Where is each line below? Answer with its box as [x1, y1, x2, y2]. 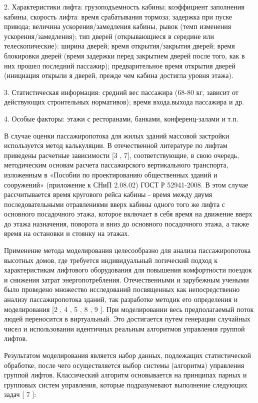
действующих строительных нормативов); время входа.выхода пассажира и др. [4, 96, 244, 107]
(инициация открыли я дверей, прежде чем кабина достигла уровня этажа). [4, 70, 233, 80]
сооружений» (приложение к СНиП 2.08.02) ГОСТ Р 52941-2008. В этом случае [4, 179, 248, 189]
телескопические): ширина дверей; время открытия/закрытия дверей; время [4, 40, 235, 51]
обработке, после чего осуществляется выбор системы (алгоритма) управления [4, 359, 244, 370]
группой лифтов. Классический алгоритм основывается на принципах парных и [4, 369, 247, 380]
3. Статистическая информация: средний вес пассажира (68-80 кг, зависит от [4, 86, 238, 97]
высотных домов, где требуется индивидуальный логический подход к [4, 254, 218, 265]
